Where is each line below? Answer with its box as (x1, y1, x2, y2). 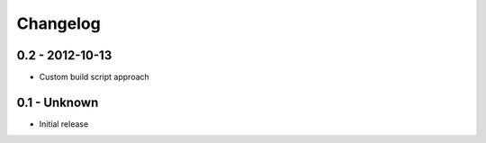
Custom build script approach (39, 72, 150, 83)
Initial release (39, 118, 89, 130)
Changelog (16, 13, 101, 33)
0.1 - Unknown (16, 94, 99, 110)
